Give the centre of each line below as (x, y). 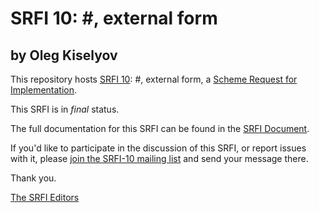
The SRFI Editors (45, 197)
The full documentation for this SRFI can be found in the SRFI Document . (160, 128)
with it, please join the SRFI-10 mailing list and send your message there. (159, 158)
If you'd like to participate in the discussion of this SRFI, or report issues (158, 148)
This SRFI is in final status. (65, 109)
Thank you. (33, 178)
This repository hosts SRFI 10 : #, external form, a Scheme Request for (154, 79)
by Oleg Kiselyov (64, 55)
